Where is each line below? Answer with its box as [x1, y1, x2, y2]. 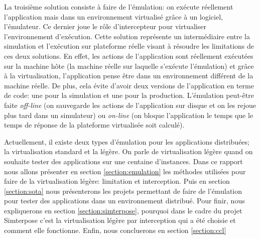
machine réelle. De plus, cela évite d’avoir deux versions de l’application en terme [4, 80, 254, 90]
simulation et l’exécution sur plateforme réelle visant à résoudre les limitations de [4, 41, 254, 51]
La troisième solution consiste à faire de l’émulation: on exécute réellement [4, 2, 233, 12]
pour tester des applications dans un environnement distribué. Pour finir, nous [4, 195, 245, 206]
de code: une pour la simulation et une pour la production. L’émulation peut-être [4, 90, 254, 100]
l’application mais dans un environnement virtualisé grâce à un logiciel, [4, 11, 223, 22]
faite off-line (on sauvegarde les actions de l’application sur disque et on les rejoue [4, 99, 256, 110]
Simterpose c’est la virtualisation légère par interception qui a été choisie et [4, 215, 236, 225]
